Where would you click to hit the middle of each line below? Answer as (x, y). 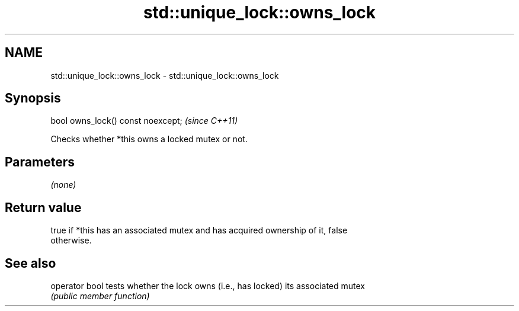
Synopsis (33, 98)
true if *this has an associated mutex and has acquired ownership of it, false (199, 230)
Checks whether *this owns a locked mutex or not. (149, 139)
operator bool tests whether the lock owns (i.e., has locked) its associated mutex (208, 286)
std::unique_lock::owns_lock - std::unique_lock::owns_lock (165, 75)
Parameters (40, 162)
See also (31, 263)
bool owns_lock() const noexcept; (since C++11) (144, 121)
